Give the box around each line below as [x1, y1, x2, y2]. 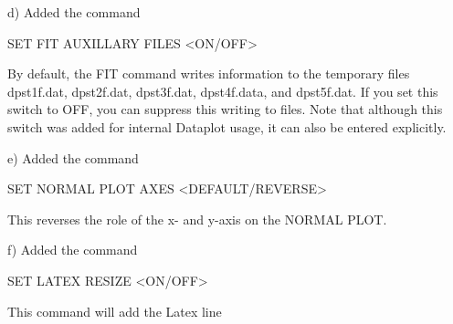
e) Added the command [7, 148, 139, 167]
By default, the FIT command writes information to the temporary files [7, 64, 410, 83]
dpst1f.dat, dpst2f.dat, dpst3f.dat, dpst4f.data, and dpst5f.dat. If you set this [7, 81, 438, 100]
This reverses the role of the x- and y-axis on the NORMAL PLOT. [7, 209, 387, 228]
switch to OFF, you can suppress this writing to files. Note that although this [7, 99, 443, 119]
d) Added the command [7, 3, 141, 21]
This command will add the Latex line [7, 301, 222, 320]
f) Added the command [7, 240, 138, 259]
